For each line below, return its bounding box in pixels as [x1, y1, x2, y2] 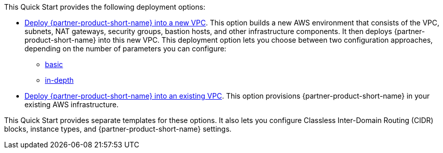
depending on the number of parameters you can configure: [24, 44, 227, 53]
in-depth [45, 76, 74, 84]
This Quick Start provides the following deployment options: [4, 3, 206, 11]
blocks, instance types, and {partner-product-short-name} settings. [4, 125, 232, 133]
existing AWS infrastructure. [24, 100, 119, 109]
